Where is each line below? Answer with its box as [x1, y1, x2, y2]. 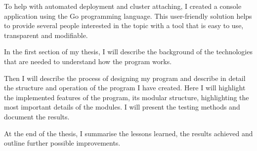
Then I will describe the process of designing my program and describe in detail [4, 73, 246, 83]
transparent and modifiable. [4, 30, 88, 40]
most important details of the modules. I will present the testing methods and [4, 102, 240, 112]
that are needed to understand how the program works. [4, 56, 172, 66]
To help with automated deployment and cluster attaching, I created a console [4, 1, 242, 11]
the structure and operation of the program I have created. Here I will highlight [4, 82, 246, 93]
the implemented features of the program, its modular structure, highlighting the [4, 92, 249, 102]
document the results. [4, 111, 70, 121]
